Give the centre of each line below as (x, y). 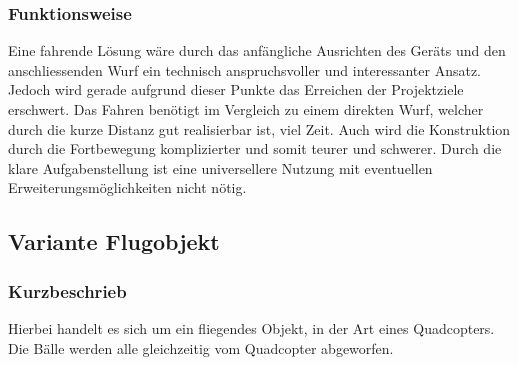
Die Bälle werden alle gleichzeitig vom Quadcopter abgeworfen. (201, 347)
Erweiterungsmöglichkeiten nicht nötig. (127, 187)
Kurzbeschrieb (67, 290)
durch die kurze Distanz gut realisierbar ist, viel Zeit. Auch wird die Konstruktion (259, 128)
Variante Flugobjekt (114, 241)
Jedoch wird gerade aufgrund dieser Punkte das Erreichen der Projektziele (236, 89)
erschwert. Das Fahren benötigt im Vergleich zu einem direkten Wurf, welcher (246, 109)
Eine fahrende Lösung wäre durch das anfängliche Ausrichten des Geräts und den (257, 50)
